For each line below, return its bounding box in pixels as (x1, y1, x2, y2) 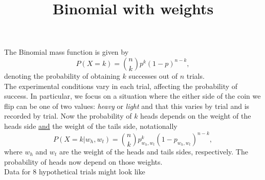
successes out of (128, 70, 178, 81)
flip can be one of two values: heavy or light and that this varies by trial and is (4, 100, 250, 111)
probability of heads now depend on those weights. (4, 156, 163, 167)
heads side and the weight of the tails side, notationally (4, 120, 178, 131)
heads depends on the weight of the (140, 110, 251, 121)
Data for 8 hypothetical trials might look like (4, 166, 145, 177)
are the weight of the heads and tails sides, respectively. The (59, 146, 248, 157)
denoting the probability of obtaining (4, 70, 120, 81)
